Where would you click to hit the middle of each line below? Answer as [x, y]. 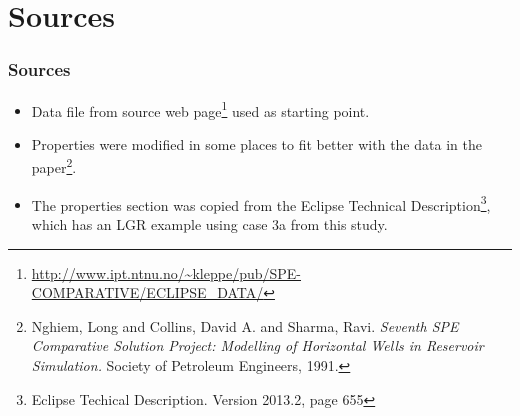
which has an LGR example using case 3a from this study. [209, 223]
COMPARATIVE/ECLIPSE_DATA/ [147, 292]
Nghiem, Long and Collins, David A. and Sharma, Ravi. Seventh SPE [245, 325]
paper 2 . [54, 166]
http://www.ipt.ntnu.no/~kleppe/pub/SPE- [166, 272]
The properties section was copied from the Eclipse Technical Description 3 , [261, 203]
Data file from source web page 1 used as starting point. [200, 109]
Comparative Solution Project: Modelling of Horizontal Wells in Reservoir [257, 345]
